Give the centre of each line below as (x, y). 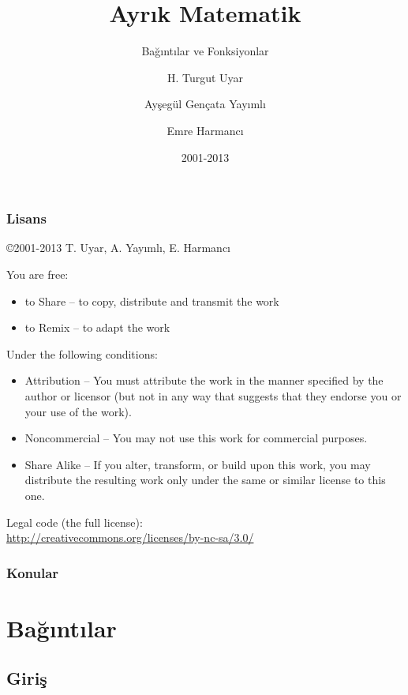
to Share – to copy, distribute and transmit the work (152, 301)
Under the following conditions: (82, 353)
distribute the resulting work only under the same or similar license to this (205, 480)
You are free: (37, 274)
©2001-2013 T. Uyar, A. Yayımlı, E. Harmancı (119, 248)
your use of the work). (78, 411)
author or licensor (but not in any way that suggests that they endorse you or (213, 395)
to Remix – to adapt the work (97, 327)
